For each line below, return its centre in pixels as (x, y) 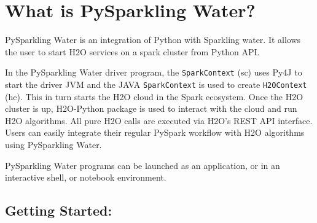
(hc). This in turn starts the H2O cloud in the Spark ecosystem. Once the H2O (154, 96)
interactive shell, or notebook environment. (86, 177)
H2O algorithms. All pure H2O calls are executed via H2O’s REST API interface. (159, 120)
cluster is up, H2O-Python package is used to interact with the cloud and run (151, 108)
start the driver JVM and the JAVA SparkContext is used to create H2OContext (156, 84)
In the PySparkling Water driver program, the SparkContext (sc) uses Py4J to (154, 72)
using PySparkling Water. (53, 144)
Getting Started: (59, 210)
